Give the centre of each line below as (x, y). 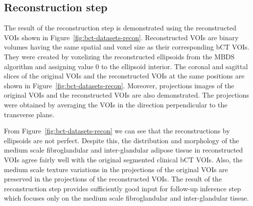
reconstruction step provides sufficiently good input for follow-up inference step (123, 188)
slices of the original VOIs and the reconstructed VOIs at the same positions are (124, 76)
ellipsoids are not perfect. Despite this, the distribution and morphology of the (122, 140)
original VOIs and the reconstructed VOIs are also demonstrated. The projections (126, 95)
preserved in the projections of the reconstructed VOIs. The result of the (113, 179)
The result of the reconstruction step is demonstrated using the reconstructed (120, 28)
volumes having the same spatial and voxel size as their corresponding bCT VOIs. (127, 47)
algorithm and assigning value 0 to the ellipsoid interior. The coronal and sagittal (126, 66)
